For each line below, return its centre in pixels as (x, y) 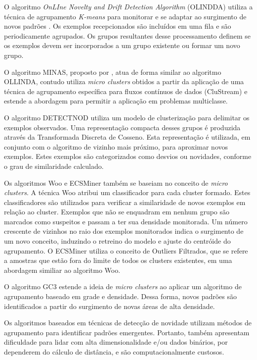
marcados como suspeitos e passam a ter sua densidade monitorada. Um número (126, 221)
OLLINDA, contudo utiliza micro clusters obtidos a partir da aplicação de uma (124, 81)
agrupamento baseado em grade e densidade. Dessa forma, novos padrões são (121, 296)
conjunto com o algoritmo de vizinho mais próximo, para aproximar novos (116, 146)
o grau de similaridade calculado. (54, 166)
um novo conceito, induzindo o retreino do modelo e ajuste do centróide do (117, 241)
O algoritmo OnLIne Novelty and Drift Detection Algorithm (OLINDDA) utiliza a (128, 6)
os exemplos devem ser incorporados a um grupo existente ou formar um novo (122, 45)
